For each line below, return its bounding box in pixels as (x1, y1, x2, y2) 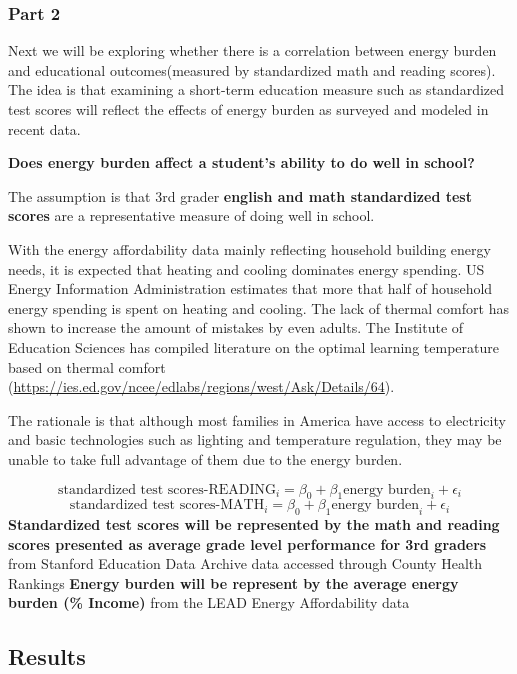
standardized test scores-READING (58, 482, 277, 497)
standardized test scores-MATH (69, 498, 265, 513)
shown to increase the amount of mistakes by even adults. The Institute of (8, 317, 464, 338)
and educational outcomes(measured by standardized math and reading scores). (8, 59, 496, 80)
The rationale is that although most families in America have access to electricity (8, 409, 506, 430)
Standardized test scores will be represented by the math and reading (8, 514, 500, 535)
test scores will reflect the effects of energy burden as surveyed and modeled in (8, 99, 489, 119)
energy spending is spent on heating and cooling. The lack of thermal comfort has (8, 297, 509, 318)
